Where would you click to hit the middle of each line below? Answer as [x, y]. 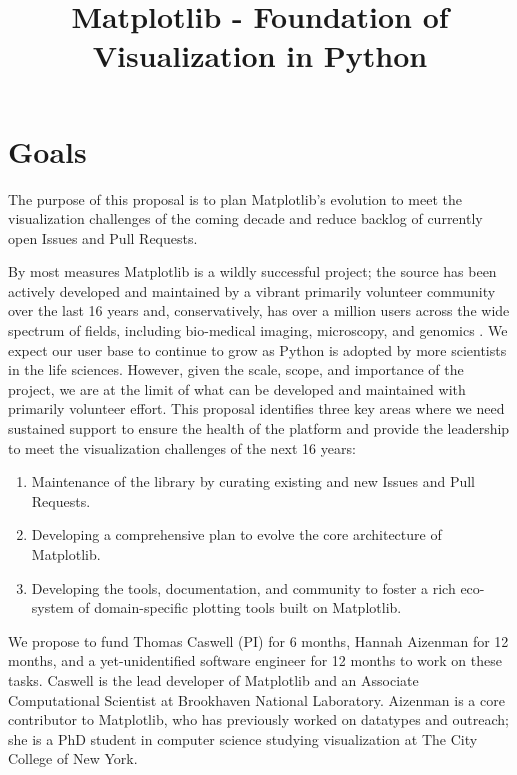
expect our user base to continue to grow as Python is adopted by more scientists [257, 349]
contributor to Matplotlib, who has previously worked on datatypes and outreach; [258, 719]
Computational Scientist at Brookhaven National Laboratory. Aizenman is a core [256, 699]
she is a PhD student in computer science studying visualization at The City [243, 738]
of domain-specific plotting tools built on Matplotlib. [240, 607]
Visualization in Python [260, 55]
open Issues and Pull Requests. [103, 237]
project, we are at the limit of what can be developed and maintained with [237, 388]
